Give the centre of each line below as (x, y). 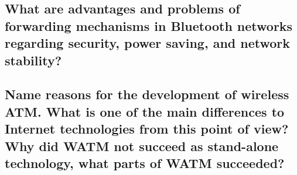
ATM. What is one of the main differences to (145, 111)
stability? (33, 60)
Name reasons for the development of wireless (147, 94)
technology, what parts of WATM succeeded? (145, 162)
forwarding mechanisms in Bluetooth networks (149, 25)
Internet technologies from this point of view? (147, 129)
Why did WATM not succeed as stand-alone (142, 146)
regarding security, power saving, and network (148, 43)
